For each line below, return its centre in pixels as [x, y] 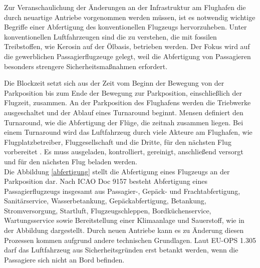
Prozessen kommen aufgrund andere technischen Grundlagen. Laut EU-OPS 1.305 [130, 240]
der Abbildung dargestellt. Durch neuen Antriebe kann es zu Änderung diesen [124, 230]
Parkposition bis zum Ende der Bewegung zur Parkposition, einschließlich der [123, 92]
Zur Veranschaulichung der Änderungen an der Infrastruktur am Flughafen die [125, 7]
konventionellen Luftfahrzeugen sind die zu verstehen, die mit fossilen [110, 36]
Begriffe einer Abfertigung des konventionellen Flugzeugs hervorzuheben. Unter [125, 27]
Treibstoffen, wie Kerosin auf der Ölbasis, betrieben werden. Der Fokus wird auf [127, 46]
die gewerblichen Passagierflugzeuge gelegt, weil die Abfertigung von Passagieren [127, 56]
